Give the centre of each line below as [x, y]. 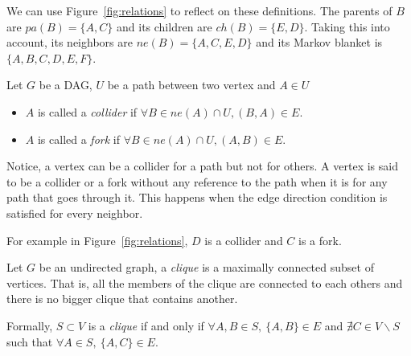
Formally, [30, 325]
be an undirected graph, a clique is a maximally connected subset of [206, 267]
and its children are [164, 26]
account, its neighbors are [70, 42]
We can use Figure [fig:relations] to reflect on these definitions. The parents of [199, 10]
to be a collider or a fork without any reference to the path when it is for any [197, 181]
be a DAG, [66, 85]
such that [30, 341]
